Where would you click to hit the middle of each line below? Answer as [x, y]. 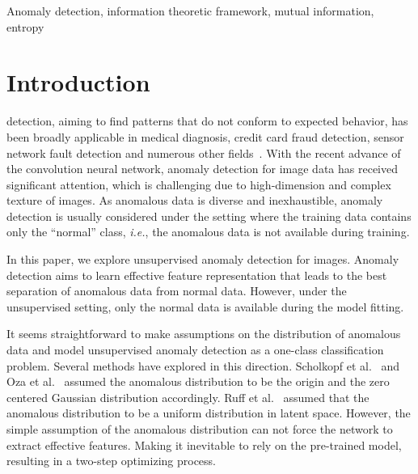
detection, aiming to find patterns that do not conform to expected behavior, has [207, 121]
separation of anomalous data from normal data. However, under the [177, 291]
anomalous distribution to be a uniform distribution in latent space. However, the [209, 413]
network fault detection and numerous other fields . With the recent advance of [204, 152]
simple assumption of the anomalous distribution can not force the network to [200, 429]
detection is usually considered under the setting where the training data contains [209, 216]
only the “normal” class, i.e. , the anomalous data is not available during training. [208, 232]
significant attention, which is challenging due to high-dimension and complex [199, 184]
